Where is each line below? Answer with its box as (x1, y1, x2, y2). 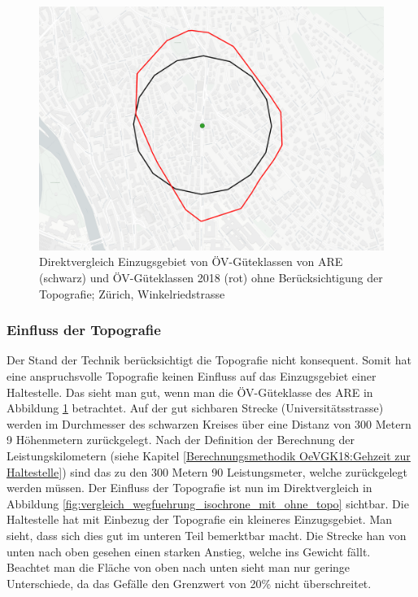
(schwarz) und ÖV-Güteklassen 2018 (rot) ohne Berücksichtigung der (39, 268, 383, 285)
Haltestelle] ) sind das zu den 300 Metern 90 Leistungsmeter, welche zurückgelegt (7, 463, 407, 480)
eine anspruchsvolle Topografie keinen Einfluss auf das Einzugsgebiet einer (7, 367, 377, 384)
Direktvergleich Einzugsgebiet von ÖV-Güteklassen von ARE (39, 253, 343, 270)
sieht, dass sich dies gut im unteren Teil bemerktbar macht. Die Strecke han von (7, 526, 407, 543)
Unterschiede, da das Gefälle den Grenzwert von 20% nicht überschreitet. (7, 574, 372, 591)
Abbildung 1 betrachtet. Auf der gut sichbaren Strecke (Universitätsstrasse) (7, 399, 384, 416)
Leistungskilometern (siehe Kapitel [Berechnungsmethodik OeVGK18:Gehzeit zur (7, 447, 411, 464)
